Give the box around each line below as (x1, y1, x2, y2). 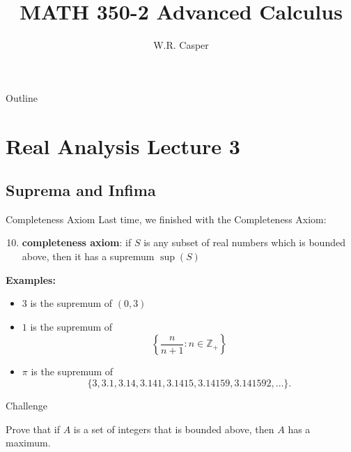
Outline (6, 90, 38, 105)
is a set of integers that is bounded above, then (73, 421, 274, 436)
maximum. (6, 435, 51, 450)
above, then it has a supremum (22, 249, 155, 264)
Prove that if (6, 421, 61, 436)
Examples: (6, 272, 56, 287)
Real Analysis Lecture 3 (6, 131, 240, 160)
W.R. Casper (153, 38, 209, 52)
